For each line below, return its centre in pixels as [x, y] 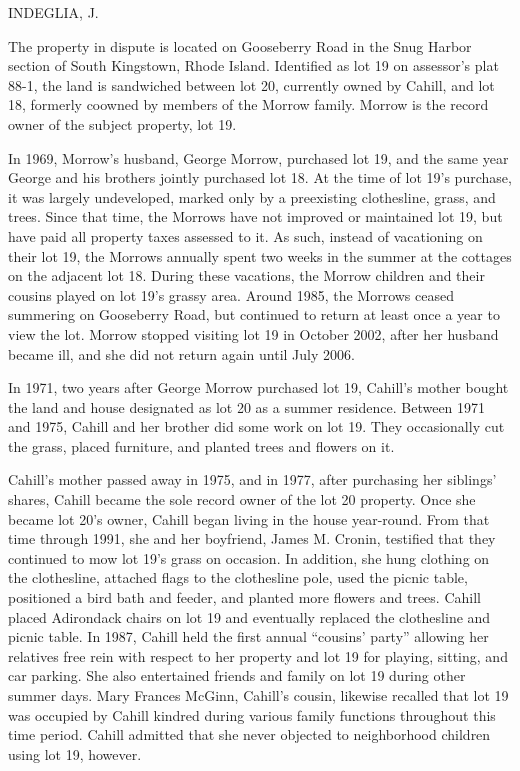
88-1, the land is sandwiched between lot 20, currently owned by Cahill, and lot [251, 84]
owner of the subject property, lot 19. [122, 123]
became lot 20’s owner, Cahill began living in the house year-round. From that [249, 518]
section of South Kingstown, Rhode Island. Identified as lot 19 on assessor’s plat [253, 65]
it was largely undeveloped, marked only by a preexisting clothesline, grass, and [252, 196]
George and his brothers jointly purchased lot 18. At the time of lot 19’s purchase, [260, 177]
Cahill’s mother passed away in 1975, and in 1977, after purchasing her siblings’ [252, 479]
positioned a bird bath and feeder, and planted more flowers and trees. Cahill [244, 597]
